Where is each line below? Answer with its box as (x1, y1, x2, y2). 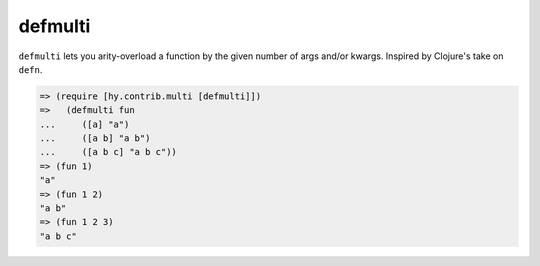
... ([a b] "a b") (39, 133, 151, 144)
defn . (18, 63, 43, 75)
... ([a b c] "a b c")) (39, 146, 177, 158)
